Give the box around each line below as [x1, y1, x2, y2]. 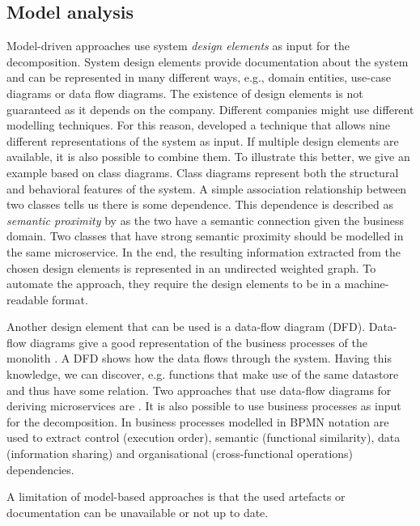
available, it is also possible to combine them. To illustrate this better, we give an [6, 148, 410, 165]
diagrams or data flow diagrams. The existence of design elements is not [6, 84, 363, 101]
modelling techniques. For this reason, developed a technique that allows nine [6, 117, 390, 134]
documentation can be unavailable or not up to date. [6, 503, 269, 520]
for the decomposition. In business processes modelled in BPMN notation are [6, 413, 389, 430]
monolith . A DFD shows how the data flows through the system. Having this [6, 350, 392, 367]
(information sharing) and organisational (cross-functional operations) [6, 445, 354, 462]
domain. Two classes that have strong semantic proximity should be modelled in [6, 227, 404, 244]
